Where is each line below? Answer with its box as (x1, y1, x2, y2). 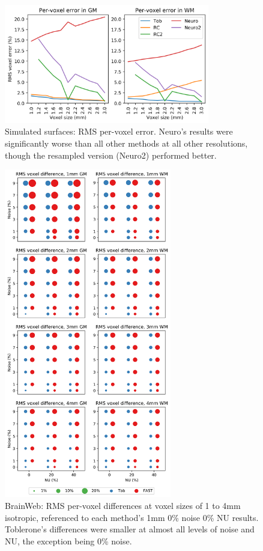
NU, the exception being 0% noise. (5, 534, 132, 547)
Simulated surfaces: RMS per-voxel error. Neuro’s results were (5, 125, 233, 138)
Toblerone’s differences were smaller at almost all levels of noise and (5, 523, 255, 535)
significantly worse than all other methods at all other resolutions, (5, 136, 248, 149)
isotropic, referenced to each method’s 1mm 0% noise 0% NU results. (5, 511, 259, 523)
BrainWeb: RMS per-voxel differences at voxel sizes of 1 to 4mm (5, 499, 241, 512)
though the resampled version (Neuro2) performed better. (5, 148, 217, 161)
